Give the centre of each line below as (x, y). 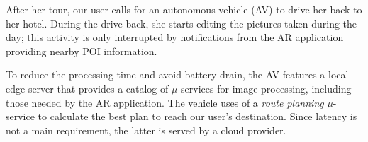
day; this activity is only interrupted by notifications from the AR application (175, 37)
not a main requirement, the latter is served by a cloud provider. (146, 130)
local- (340, 75)
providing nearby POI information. (82, 51)
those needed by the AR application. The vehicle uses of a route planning (165, 102)
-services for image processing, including (264, 88)
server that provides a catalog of (98, 88)
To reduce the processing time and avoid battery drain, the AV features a (166, 75)
